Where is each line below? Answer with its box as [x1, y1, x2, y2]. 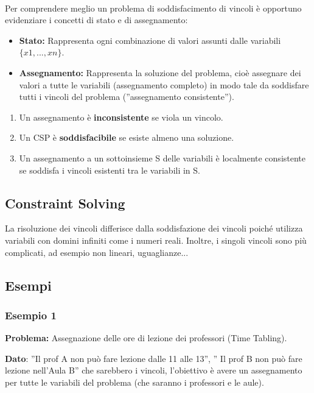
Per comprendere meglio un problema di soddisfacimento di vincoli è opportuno [5, 1, 302, 14]
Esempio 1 [5, 307, 57, 322]
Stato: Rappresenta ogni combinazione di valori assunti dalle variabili [19, 34, 281, 46]
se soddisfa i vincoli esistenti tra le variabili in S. [19, 163, 200, 176]
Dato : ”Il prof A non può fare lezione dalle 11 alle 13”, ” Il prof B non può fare [5, 352, 302, 364]
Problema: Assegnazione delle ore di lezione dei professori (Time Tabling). [5, 331, 287, 344]
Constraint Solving [5, 193, 125, 212]
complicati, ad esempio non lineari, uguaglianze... [5, 246, 189, 258]
